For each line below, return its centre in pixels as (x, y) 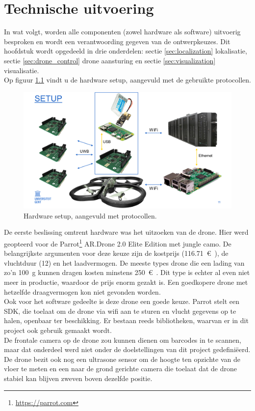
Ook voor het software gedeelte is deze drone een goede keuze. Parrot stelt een (122, 301)
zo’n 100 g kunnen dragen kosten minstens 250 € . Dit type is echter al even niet (127, 272)
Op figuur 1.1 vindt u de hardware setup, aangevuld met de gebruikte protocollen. (127, 80)
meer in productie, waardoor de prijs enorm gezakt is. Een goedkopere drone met (126, 282)
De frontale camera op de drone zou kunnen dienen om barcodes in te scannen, (123, 340)
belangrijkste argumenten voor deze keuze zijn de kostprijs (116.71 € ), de (116, 253)
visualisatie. (22, 70)
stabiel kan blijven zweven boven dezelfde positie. (78, 378)
